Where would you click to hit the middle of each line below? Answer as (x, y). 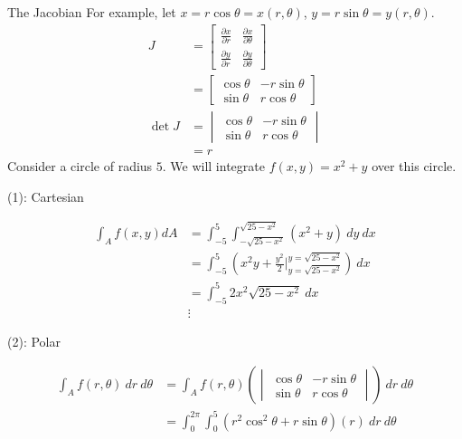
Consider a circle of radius (80, 166)
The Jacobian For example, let (92, 12)
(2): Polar (34, 341)
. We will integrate (213, 166)
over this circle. (414, 166)
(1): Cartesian (46, 196)
